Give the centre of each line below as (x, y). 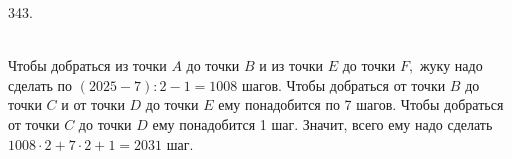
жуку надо (451, 65)
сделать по (40, 84)
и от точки (93, 104)
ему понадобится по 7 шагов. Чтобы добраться (361, 104)
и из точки (291, 65)
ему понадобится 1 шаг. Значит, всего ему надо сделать (322, 123)
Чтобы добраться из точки (87, 65)
